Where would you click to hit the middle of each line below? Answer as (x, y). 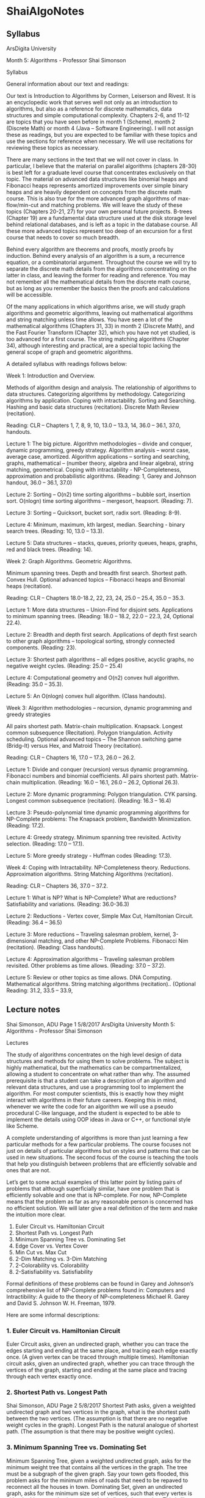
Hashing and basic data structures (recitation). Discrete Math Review (93, 407)
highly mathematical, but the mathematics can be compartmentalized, (94, 1067)
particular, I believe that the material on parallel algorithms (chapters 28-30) (102, 166)
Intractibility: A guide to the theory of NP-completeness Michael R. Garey (98, 1296)
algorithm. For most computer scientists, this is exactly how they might (95, 1093)
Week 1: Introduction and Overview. (51, 376)
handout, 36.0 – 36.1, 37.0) (39, 483)
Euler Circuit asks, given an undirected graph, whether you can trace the (98, 1344)
